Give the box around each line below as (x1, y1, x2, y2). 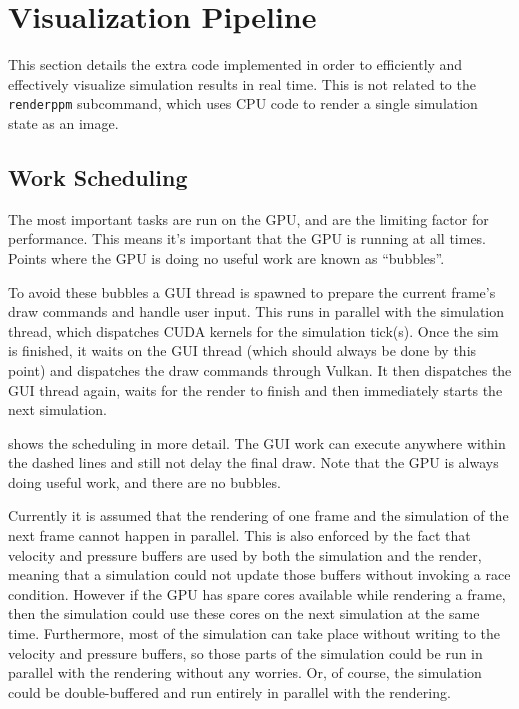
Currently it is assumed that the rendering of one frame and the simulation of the (8, 505, 509, 526)
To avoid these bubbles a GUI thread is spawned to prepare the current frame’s (8, 281, 496, 302)
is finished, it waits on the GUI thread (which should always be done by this (8, 340, 477, 361)
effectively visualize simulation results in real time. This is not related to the (8, 73, 476, 94)
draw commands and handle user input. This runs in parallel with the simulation (8, 301, 505, 322)
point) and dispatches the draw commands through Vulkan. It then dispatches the (8, 359, 512, 380)
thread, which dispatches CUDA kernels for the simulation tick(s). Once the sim (8, 320, 499, 341)
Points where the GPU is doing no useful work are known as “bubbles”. (8, 247, 445, 268)
